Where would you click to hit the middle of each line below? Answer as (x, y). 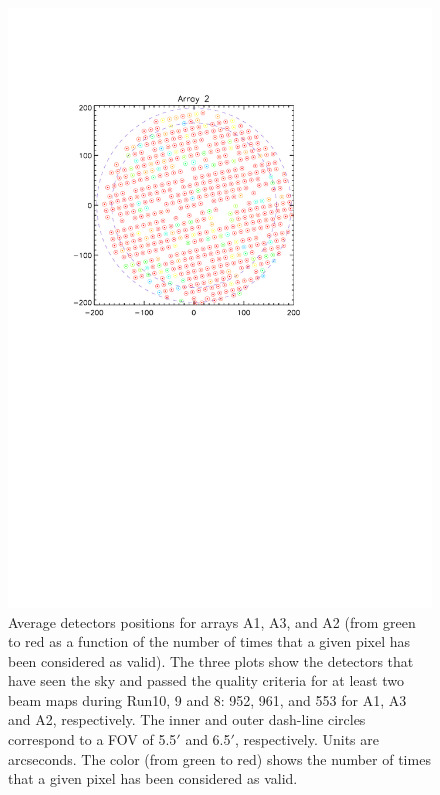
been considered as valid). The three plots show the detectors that (211, 660)
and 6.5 (208, 739)
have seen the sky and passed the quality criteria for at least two (206, 680)
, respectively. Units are (306, 739)
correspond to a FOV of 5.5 (92, 739)
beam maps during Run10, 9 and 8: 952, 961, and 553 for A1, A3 (207, 699)
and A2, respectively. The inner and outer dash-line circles (187, 719)
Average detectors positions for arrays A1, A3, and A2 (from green (212, 621)
